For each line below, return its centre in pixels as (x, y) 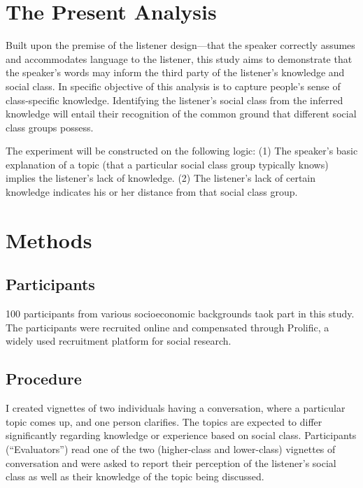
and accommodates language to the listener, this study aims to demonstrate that (179, 58)
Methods (49, 239)
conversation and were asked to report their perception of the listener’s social (171, 462)
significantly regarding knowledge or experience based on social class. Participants (181, 435)
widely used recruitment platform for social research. (119, 341)
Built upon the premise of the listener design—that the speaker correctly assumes (180, 45)
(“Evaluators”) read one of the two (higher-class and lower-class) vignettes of (171, 449)
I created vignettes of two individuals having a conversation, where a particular (176, 408)
